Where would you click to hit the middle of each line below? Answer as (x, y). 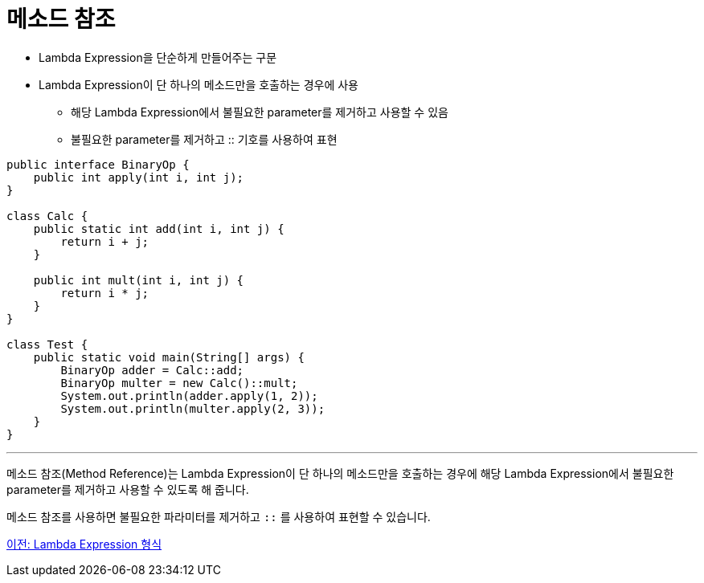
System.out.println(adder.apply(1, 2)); (189, 395)
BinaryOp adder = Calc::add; (152, 370)
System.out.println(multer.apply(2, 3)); (193, 408)
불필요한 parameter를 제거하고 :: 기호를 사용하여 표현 (204, 139)
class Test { (47, 344)
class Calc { (47, 216)
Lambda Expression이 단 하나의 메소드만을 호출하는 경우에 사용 (199, 84)
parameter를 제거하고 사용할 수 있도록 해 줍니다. (128, 489)
